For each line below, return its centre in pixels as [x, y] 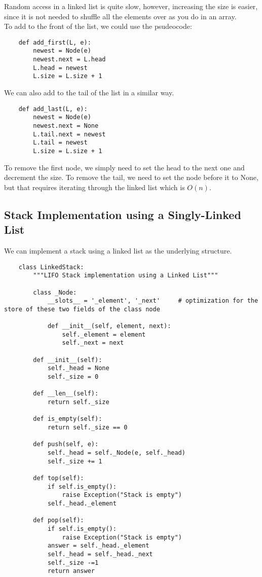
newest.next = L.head [69, 60]
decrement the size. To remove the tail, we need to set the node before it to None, [131, 177]
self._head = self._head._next [100, 554]
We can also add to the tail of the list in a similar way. [89, 93]
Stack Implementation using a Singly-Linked [123, 214]
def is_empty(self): [68, 419]
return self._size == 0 [87, 428]
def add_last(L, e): [53, 109]
